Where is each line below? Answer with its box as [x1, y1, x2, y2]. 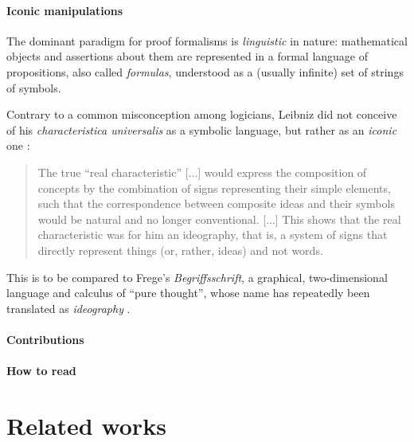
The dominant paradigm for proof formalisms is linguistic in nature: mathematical [6, 32, 408, 49]
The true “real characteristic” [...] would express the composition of [37, 163, 367, 180]
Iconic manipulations [6, 2, 123, 18]
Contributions [6, 331, 84, 347]
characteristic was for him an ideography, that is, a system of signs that [37, 226, 388, 243]
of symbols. [6, 79, 61, 96]
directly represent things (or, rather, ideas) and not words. [37, 241, 323, 258]
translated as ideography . [6, 299, 131, 316]
